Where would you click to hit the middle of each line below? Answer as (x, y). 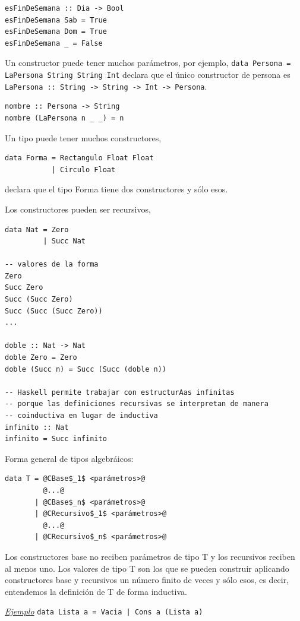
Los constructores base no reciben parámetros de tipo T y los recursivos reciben (150, 556)
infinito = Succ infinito (56, 439)
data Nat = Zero (37, 229)
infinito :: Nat (37, 427)
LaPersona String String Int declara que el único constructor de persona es (148, 75)
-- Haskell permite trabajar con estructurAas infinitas (120, 392)
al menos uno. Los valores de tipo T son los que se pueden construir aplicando (147, 568)
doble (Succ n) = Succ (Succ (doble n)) (86, 369)
